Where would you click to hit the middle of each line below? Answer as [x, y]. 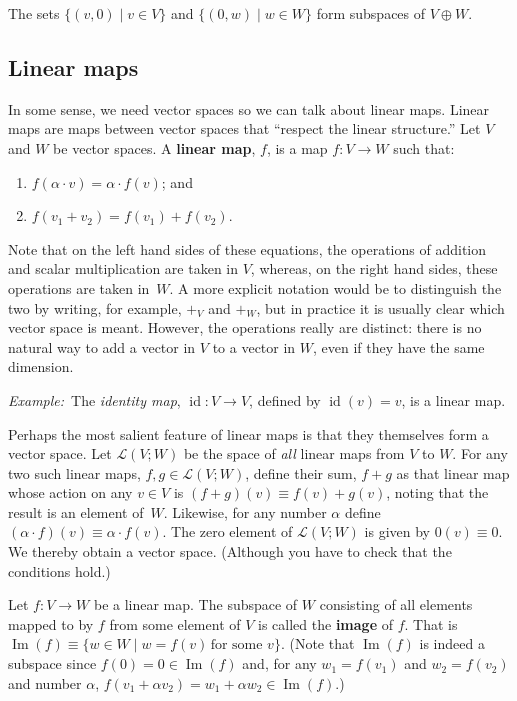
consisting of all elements [396, 604]
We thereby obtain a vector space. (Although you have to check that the [230, 551]
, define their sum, [301, 472]
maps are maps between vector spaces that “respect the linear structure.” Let [244, 128]
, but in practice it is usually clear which [380, 307]
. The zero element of [227, 531]
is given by [397, 531]
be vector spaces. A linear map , [154, 147]
